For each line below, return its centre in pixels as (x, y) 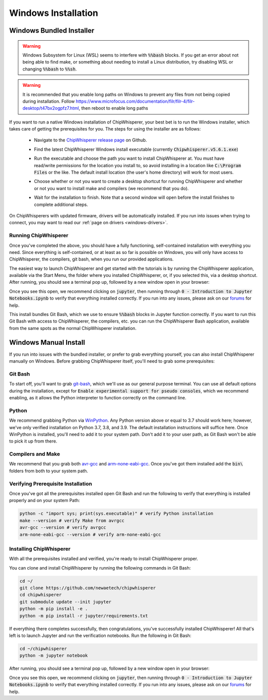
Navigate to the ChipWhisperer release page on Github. (91, 140)
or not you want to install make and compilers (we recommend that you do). (111, 188)
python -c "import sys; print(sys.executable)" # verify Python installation (116, 514)
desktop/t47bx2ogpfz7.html (51, 108)
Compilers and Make (35, 454)
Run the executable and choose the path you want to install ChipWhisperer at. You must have (129, 158)
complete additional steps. (61, 204)
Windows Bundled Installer (52, 31)
